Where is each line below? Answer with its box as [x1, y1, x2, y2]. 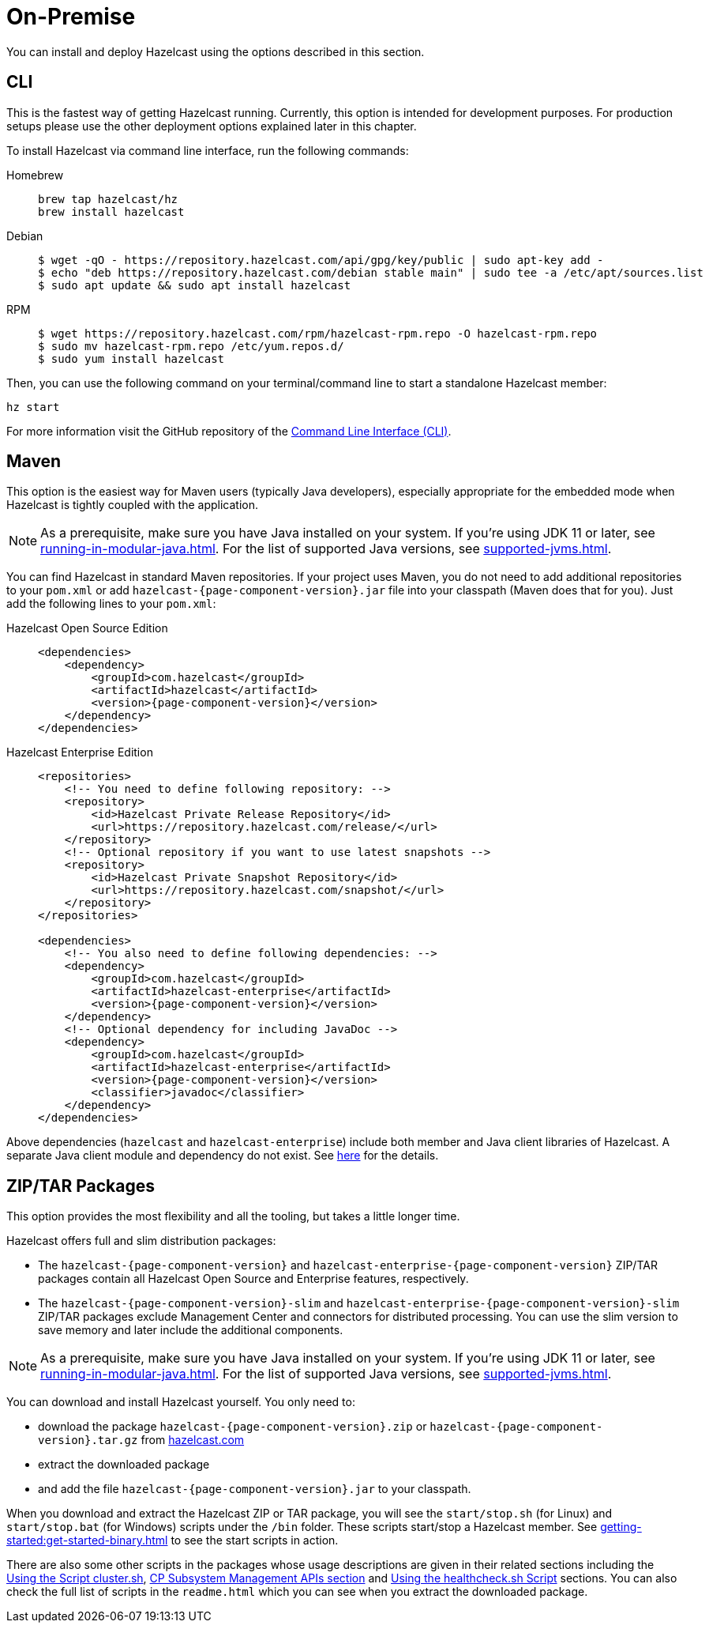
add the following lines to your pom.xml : [6, 597, 216, 611]
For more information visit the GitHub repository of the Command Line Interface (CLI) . [6, 424, 452, 438]
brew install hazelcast [38, 205, 185, 218]
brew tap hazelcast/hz [38, 192, 178, 206]
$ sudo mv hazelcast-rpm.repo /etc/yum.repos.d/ [38, 339, 344, 353]
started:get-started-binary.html [6, 1533, 168, 1548]
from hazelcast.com [141, 1433, 245, 1447]
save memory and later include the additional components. [38, 1323, 343, 1337]
